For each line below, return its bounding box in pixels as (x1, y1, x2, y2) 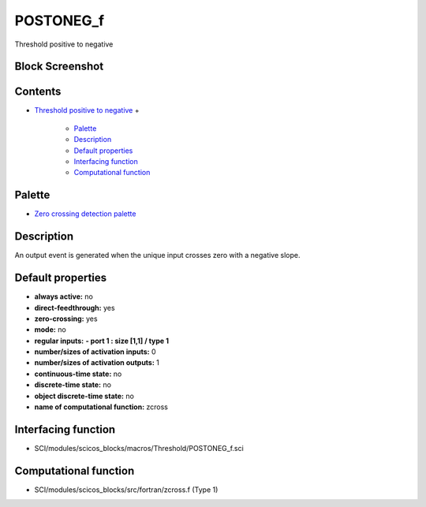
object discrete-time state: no (34, 391, 134, 401)
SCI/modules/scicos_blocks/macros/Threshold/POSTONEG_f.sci (34, 443, 244, 453)
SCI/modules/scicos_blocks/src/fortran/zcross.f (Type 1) (34, 485, 219, 494)
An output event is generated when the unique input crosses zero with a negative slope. (14, 251, 301, 260)
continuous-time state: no (34, 369, 122, 378)
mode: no (34, 325, 66, 334)
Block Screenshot (14, 60, 104, 73)
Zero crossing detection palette (34, 209, 136, 218)
